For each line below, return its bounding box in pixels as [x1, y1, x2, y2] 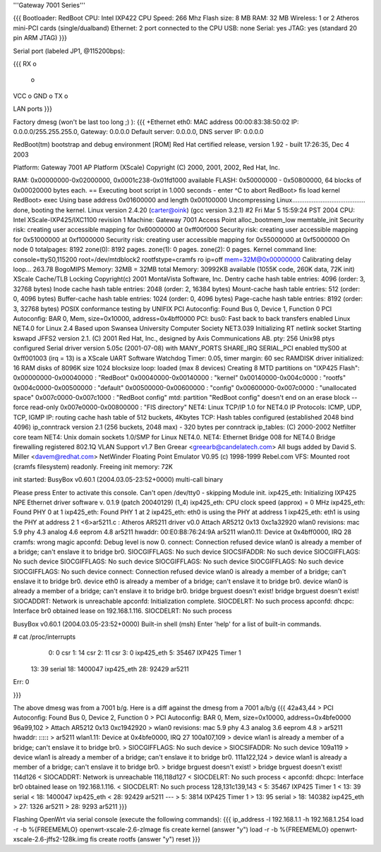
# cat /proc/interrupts [13, 633, 76, 641]
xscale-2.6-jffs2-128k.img [13, 835, 88, 844]
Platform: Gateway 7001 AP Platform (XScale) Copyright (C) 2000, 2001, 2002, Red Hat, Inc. [13, 163, 280, 172]
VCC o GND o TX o [13, 92, 68, 100]
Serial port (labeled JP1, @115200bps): [13, 47, 125, 55]
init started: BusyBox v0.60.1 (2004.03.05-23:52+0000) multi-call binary [13, 475, 224, 484]
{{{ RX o [13, 59, 37, 68]
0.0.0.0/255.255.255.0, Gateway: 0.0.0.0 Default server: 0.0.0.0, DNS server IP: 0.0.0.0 [13, 127, 264, 135]
